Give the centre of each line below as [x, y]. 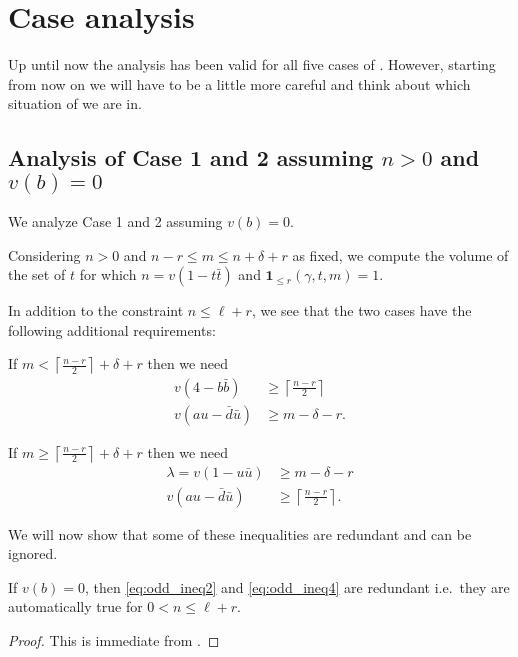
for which [108, 274]
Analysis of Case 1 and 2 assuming [191, 157]
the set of [37, 274]
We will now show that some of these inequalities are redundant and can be [240, 533]
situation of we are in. [75, 103]
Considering [44, 254]
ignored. [33, 553]
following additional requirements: [112, 329]
